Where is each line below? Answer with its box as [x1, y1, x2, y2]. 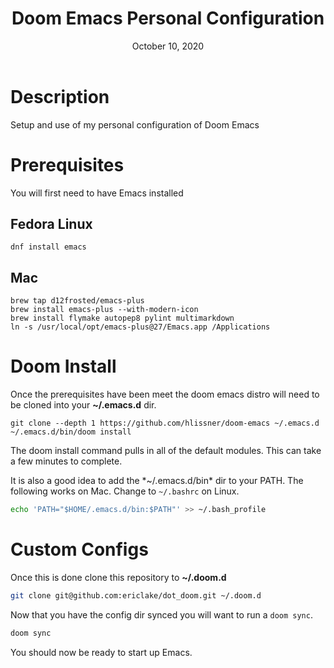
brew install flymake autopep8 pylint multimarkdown [10, 313, 235, 324]
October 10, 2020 [131, 40, 205, 52]
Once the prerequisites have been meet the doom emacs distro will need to [10, 388, 320, 401]
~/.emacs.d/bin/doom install [10, 427, 132, 437]
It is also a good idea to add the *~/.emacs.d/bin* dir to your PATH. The [10, 475, 304, 487]
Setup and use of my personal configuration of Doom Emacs [10, 118, 260, 131]
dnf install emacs [10, 242, 87, 252]
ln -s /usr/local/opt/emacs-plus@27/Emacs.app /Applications [10, 322, 271, 332]
